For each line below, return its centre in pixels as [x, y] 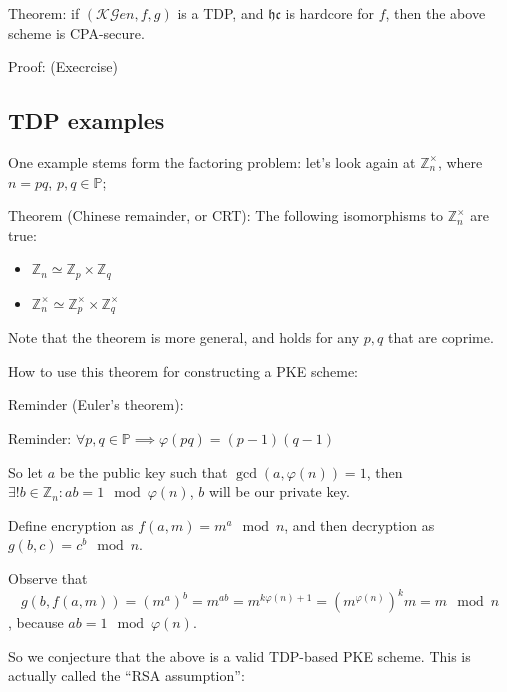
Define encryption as [71, 524]
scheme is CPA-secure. [76, 32]
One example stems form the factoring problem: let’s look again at [212, 161]
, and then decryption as [359, 524]
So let [25, 471]
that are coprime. [440, 337]
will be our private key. [279, 491]
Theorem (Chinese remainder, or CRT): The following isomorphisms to [226, 215]
